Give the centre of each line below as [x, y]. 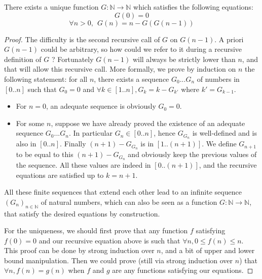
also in [26, 144]
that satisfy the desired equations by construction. [82, 213]
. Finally [73, 144]
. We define [219, 144]
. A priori [229, 39]
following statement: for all [46, 79]
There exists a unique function [51, 7]
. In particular [90, 133]
